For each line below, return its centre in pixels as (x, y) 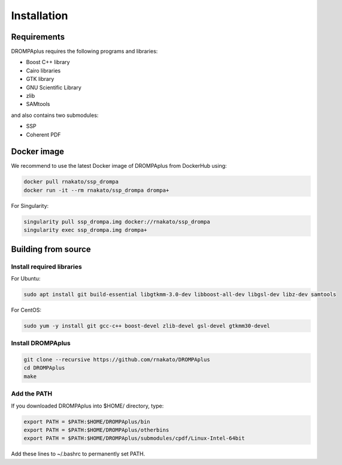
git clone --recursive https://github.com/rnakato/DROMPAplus (117, 360)
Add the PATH (32, 394)
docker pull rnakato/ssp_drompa (71, 182)
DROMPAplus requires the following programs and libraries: (84, 52)
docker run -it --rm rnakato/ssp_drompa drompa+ (96, 190)
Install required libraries (46, 267)
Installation (40, 16)
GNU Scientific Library (54, 87)
